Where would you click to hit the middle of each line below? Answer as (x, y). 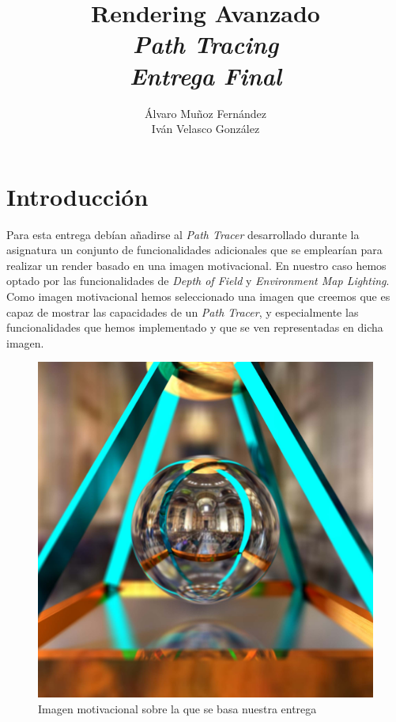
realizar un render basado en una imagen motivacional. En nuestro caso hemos (196, 265)
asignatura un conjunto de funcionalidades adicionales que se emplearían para (194, 250)
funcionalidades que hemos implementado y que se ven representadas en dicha (195, 327)
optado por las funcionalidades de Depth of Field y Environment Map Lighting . (198, 281)
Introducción (77, 196)
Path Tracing (206, 44)
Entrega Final (206, 75)
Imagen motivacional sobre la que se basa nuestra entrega (177, 708)
